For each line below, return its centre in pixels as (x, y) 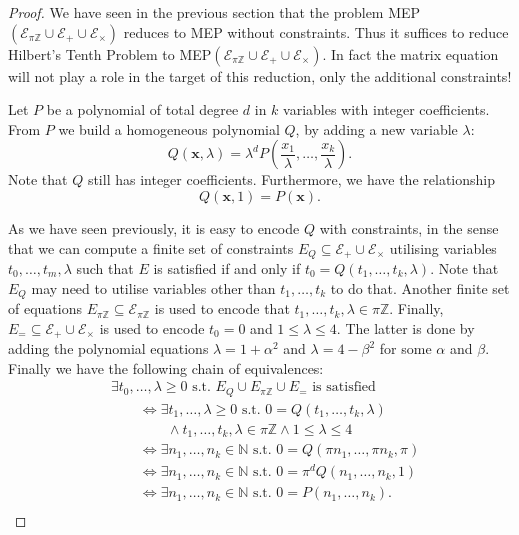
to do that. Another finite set (420, 287)
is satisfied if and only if (227, 268)
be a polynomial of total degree (142, 109)
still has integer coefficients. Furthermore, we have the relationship (291, 179)
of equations (45, 308)
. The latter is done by (405, 327)
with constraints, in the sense (409, 227)
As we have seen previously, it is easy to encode (154, 227)
